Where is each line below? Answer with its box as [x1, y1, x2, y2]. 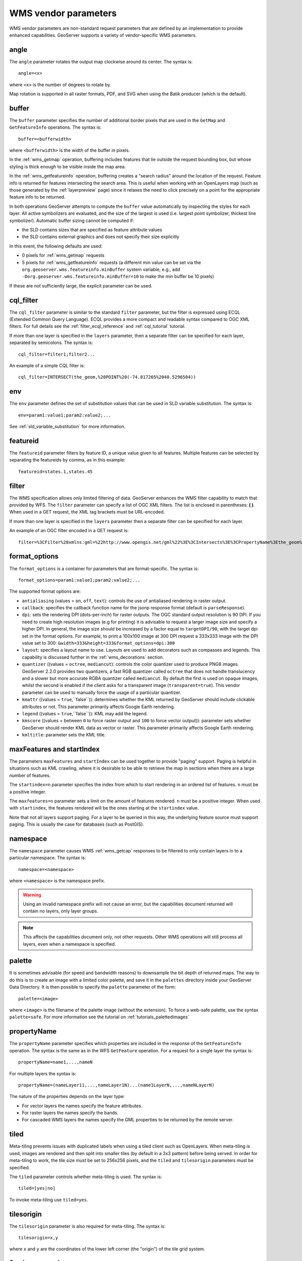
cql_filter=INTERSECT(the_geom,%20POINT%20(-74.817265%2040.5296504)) [18, 374, 196, 380]
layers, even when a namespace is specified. [23, 941, 116, 947]
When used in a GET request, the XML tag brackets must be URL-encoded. [9, 509, 165, 515]
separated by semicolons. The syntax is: [9, 339, 93, 346]
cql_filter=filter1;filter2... [18, 351, 96, 357]
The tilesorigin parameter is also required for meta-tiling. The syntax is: [9, 1223, 166, 1229]
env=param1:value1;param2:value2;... [18, 412, 112, 418]
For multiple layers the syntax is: [9, 1070, 77, 1076]
